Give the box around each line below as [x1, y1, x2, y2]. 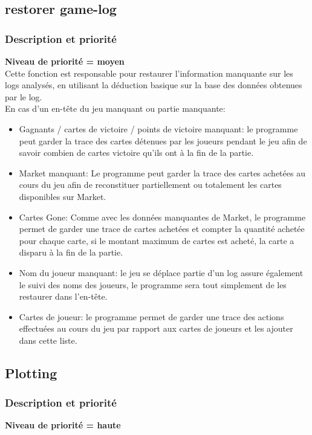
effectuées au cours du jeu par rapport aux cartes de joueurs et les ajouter [19, 322, 293, 335]
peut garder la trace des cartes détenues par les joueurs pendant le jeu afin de [19, 134, 307, 147]
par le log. [5, 90, 42, 103]
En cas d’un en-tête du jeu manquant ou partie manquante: [5, 102, 226, 115]
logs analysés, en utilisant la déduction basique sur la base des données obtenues [5, 79, 302, 91]
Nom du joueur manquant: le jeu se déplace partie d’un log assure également [19, 266, 304, 279]
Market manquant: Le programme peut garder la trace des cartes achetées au [19, 166, 305, 179]
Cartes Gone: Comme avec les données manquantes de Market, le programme [19, 210, 306, 223]
